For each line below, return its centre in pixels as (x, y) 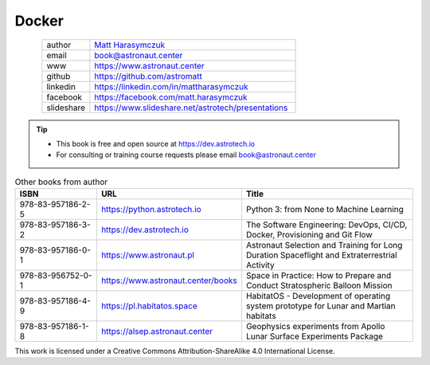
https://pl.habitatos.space (149, 306)
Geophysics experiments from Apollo (315, 327)
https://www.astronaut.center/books (169, 281)
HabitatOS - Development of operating (318, 296)
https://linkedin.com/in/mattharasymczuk (171, 86)
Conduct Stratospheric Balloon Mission (319, 285)
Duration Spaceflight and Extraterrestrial (321, 255)
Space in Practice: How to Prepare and (319, 276)
